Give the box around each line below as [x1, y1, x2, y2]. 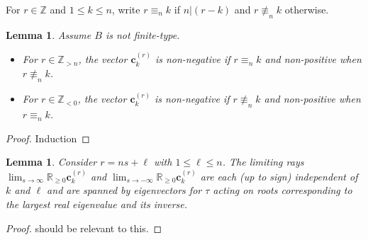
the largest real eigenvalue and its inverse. [6, 196, 188, 211]
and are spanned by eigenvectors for [47, 183, 202, 198]
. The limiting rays [222, 154, 304, 169]
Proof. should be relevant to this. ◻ [6, 220, 162, 235]
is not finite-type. [105, 27, 180, 42]
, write [111, 2, 140, 16]
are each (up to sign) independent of [200, 168, 358, 183]
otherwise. [284, 2, 329, 16]
